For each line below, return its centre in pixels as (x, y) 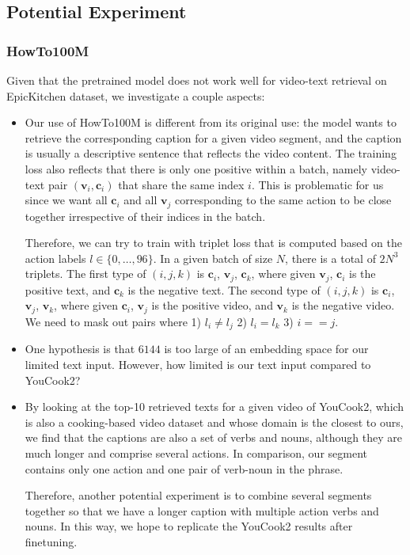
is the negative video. (343, 305)
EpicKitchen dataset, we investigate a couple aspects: (136, 95)
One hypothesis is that (80, 349)
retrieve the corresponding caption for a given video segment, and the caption (213, 137)
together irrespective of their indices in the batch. (145, 216)
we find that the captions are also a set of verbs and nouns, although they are (213, 437)
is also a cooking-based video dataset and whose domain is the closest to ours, (214, 422)
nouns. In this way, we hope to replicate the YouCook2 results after (189, 526)
